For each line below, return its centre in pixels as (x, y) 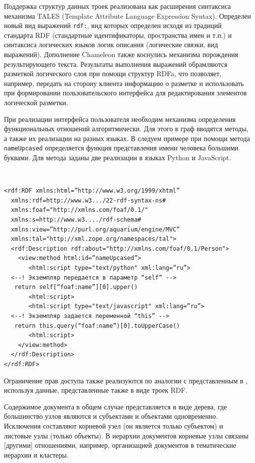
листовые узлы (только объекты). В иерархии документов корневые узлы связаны (126, 435)
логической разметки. (36, 102)
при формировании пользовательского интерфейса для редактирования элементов (126, 93)
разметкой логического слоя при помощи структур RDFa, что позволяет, (113, 73)
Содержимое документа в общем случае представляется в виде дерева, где (115, 406)
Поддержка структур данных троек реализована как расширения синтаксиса (117, 6)
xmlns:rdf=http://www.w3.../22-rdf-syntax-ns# (88, 200)
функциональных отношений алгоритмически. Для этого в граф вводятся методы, (126, 129)
